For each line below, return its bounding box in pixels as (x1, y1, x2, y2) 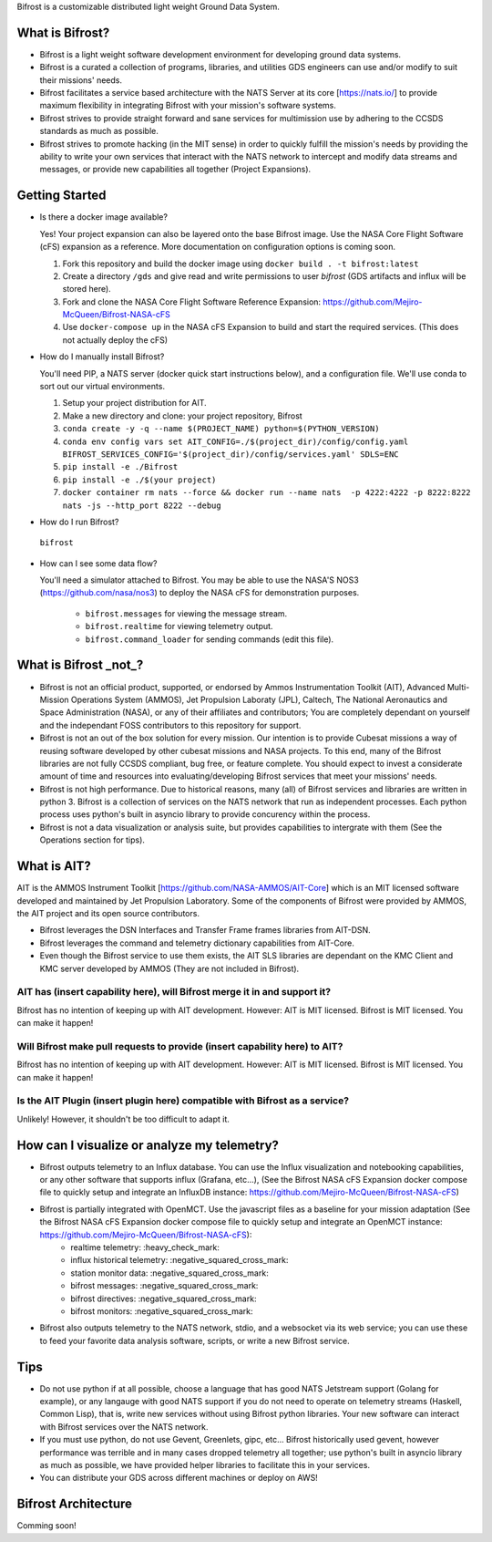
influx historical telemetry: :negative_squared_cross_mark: (70, 1255, 289, 1266)
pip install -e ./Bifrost (62, 461, 179, 472)
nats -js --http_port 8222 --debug (62, 500, 222, 511)
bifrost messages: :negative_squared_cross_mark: (70, 1280, 259, 1291)
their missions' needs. (39, 74, 123, 86)
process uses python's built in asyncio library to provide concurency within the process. (39, 809, 371, 820)
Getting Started (16, 188, 107, 203)
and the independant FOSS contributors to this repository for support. (39, 719, 302, 730)
